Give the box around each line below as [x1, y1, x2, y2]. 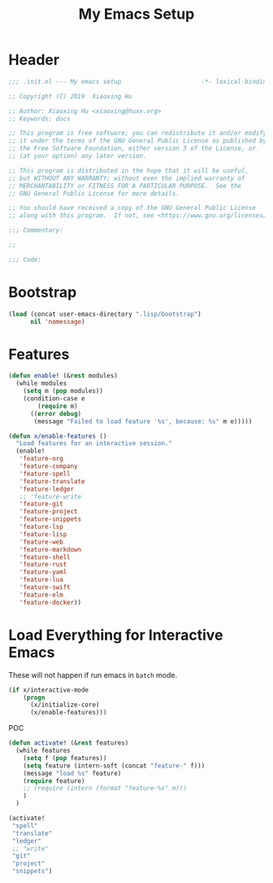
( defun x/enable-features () [8, 432, 107, 440]
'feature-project [19, 508, 79, 516]
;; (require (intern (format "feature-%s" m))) [23, 785, 187, 793]
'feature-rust [19, 561, 67, 569]
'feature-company [19, 462, 79, 470]
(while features [15, 746, 71, 754]
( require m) [37, 402, 79, 410]
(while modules [15, 379, 67, 387]
